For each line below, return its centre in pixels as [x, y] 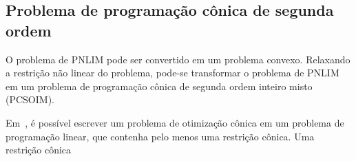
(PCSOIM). [30, 99]
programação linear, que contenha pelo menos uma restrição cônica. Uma [160, 136]
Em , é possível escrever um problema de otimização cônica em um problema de [175, 122]
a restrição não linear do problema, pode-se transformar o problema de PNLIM [172, 73]
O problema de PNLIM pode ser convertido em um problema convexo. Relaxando [178, 59]
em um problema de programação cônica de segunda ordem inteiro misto [159, 86]
